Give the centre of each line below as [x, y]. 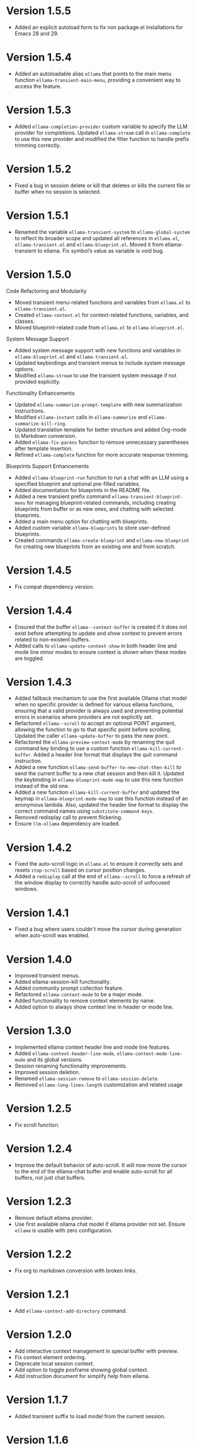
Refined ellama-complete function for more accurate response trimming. [102, 454]
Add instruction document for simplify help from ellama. [82, 1376]
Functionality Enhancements [41, 393]
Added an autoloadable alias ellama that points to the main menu [93, 73]
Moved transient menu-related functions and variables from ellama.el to [103, 302]
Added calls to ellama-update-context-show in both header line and [96, 646]
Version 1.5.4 [39, 58]
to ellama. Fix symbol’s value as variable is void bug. [101, 251]
